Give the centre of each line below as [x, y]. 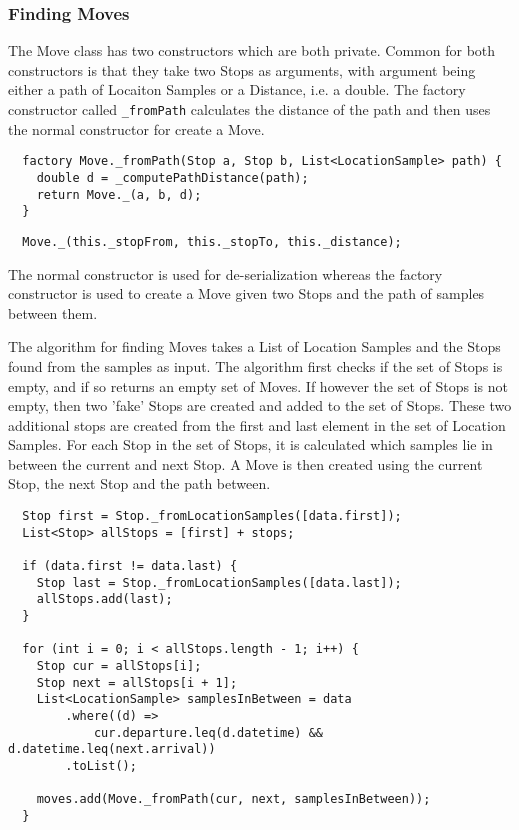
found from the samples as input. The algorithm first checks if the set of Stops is [255, 365]
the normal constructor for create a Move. [136, 128]
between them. [53, 312]
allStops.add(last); [104, 599]
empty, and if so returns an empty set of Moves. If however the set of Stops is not [258, 385]
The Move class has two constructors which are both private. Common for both [252, 50]
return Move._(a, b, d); [119, 194]
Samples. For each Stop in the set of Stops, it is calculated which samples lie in [250, 444]
